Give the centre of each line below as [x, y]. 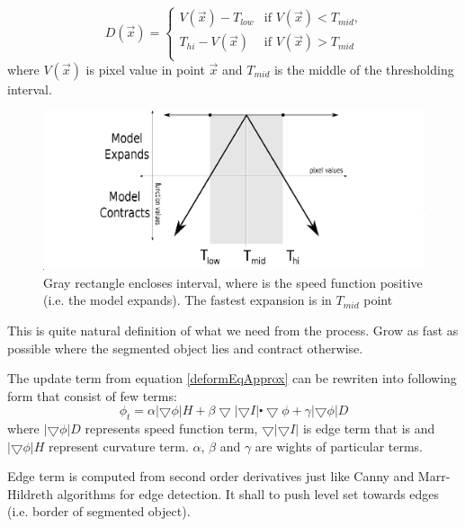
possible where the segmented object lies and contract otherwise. [185, 348]
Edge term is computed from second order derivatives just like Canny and [211, 476]
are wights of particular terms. [339, 446]
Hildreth [31, 493]
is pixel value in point [145, 69]
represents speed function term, [171, 429]
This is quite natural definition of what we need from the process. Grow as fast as [233, 330]
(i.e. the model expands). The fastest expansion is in [188, 300]
